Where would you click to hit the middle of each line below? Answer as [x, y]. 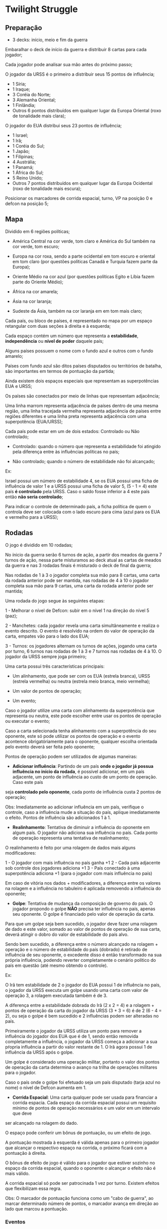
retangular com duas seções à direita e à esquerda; [58, 326]
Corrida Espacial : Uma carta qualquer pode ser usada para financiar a [85, 1097]
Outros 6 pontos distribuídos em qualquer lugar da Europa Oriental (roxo [87, 111]
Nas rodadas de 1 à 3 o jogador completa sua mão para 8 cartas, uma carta [83, 575]
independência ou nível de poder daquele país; [54, 341]
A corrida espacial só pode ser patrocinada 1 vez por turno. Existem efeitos [82, 1183]
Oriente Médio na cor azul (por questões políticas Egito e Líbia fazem [83, 276]
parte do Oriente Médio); [38, 282]
